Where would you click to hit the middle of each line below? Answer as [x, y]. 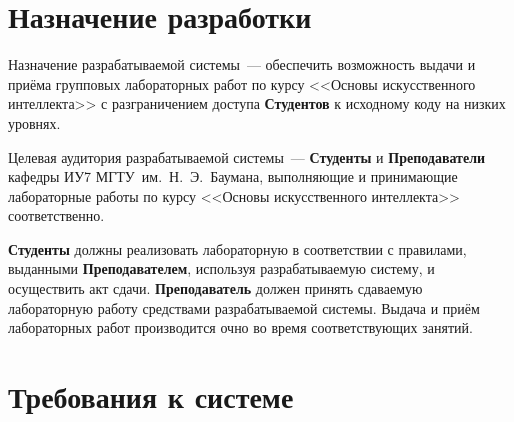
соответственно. [56, 215]
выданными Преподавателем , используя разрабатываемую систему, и [221, 268]
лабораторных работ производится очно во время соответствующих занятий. [240, 327]
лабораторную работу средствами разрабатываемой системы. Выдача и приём [244, 307]
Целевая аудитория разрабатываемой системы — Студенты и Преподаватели [247, 156]
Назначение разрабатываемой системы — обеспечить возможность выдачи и [242, 64]
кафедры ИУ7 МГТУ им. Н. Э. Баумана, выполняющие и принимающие [233, 176]
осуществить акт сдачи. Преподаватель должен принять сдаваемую [215, 288]
